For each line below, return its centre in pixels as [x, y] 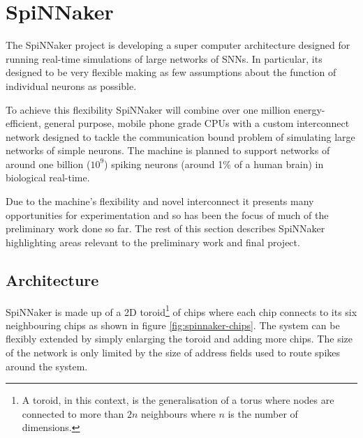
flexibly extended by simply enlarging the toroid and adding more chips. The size [179, 339]
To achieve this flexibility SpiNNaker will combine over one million [148, 109]
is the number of [263, 413]
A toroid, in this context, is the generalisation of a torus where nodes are [178, 400]
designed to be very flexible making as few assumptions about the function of [171, 72]
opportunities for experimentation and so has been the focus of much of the [167, 214]
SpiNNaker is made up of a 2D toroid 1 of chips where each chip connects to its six [181, 310]
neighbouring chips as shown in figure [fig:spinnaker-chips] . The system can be [173, 325]
